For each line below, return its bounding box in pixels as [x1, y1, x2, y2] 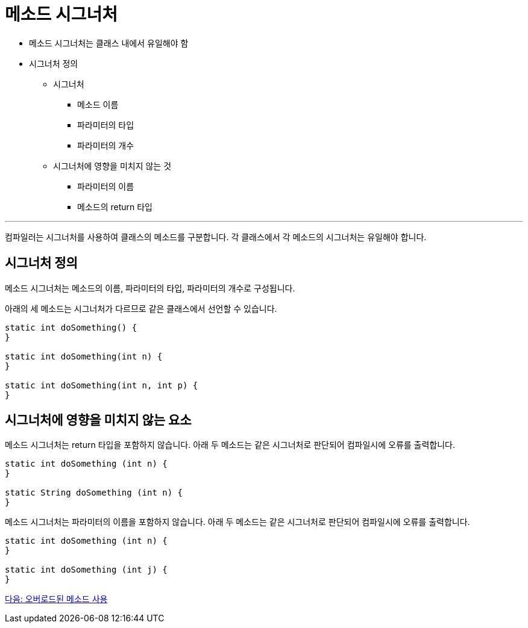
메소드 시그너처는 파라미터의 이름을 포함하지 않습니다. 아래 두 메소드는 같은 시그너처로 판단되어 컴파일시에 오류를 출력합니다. [5, 517, 470, 527]
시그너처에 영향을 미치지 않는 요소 [5, 412, 192, 428]
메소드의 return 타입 [77, 201, 152, 212]
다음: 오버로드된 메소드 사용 [5, 594, 108, 605]
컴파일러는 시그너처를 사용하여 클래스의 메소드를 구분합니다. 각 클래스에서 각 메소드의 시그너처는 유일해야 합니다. [5, 231, 427, 242]
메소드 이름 [77, 99, 119, 110]
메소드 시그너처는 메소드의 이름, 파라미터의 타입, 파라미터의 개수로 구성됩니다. [5, 282, 295, 293]
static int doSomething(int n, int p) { [5, 380, 198, 390]
